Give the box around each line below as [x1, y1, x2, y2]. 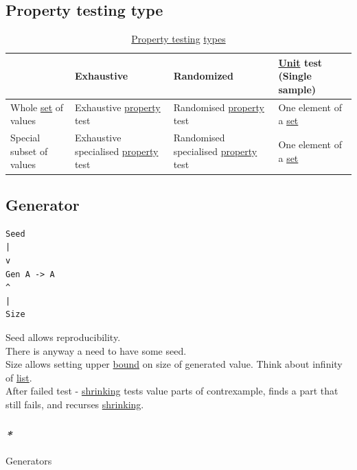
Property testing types [131, 32, 226, 46]
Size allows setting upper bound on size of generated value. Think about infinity [5, 357, 343, 371]
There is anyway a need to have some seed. [5, 343, 187, 357]
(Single [278, 69, 312, 83]
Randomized [173, 69, 233, 83]
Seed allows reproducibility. [5, 329, 121, 344]
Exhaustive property [74, 99, 161, 114]
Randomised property [173, 99, 264, 114]
